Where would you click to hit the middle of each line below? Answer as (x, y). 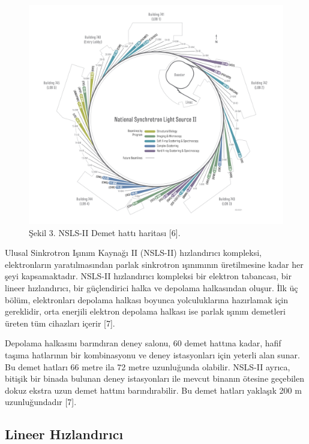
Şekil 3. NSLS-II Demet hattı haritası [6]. (105, 232)
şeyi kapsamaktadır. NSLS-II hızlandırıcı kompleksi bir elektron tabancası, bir (148, 276)
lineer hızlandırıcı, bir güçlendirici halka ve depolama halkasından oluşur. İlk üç (151, 288)
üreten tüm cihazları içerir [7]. (60, 323)
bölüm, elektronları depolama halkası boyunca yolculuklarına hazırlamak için (147, 299)
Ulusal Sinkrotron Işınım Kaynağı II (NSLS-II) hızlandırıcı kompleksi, (133, 253)
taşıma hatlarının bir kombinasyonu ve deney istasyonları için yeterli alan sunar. (152, 354)
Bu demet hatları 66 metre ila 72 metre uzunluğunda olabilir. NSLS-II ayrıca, (148, 366)
